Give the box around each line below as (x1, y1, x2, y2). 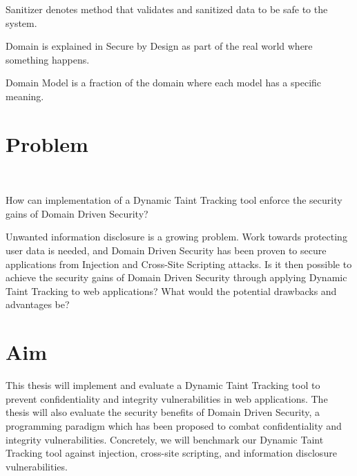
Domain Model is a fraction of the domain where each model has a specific (6, 75, 322, 90)
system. (6, 15, 37, 30)
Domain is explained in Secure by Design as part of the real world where (6, 39, 313, 53)
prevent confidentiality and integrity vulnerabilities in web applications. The (6, 391, 328, 406)
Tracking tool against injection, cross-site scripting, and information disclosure (6, 446, 337, 460)
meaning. (6, 88, 44, 103)
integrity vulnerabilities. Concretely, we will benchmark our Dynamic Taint (6, 432, 324, 446)
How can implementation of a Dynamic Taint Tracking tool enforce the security (6, 193, 342, 207)
